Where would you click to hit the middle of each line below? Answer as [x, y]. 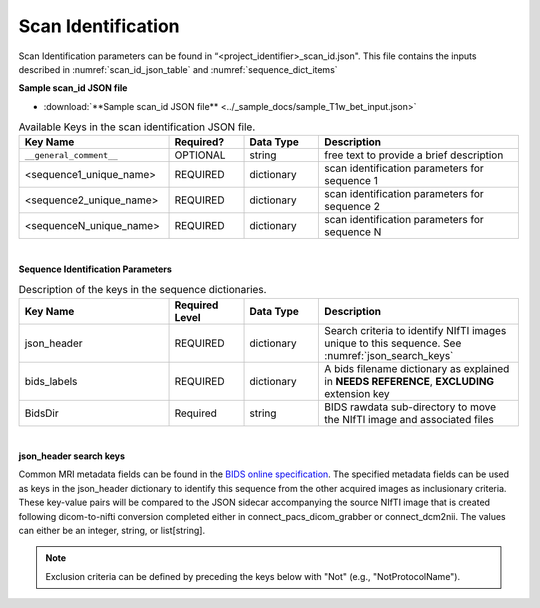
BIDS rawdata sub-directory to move [410, 407]
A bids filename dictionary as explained [417, 368]
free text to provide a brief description [414, 155]
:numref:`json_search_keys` [389, 355]
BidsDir [41, 413]
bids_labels [51, 381]
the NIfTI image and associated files [409, 419]
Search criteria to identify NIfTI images [415, 330]
